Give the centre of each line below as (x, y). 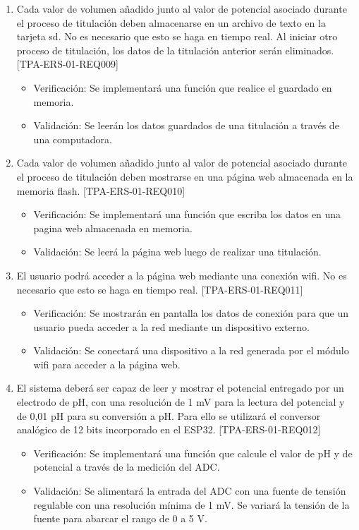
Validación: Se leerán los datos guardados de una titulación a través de (186, 125)
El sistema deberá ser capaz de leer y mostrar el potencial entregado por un (180, 388)
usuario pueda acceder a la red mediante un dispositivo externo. (171, 326)
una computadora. (73, 139)
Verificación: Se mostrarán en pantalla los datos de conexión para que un (191, 313)
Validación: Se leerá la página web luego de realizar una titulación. (177, 252)
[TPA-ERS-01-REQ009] (67, 64)
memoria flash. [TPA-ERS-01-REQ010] (101, 190)
